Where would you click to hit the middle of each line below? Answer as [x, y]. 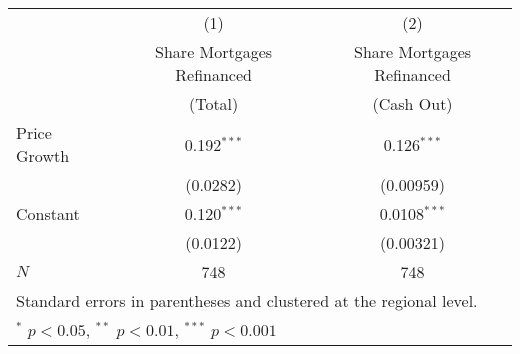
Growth [43, 155]
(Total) [213, 103]
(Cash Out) [412, 103]
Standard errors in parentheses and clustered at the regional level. [247, 300]
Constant [48, 213]
